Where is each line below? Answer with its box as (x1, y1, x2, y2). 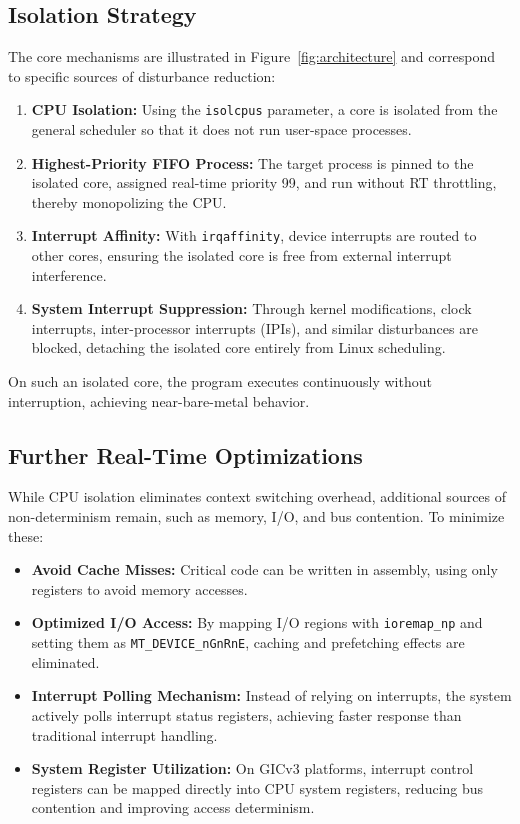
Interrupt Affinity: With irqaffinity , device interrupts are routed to (31, 225, 477, 246)
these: (8, 525, 44, 546)
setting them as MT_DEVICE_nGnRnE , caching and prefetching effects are (31, 632, 465, 653)
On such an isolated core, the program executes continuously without (8, 371, 432, 392)
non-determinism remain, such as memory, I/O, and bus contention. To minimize (8, 506, 505, 527)
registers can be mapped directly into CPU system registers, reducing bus (31, 777, 484, 798)
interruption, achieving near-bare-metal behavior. (8, 390, 310, 411)
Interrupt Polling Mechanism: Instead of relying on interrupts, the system (31, 685, 512, 706)
